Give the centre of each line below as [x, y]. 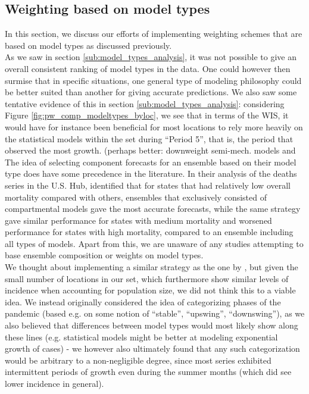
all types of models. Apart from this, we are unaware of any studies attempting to [154, 243]
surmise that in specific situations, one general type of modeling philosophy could [153, 80]
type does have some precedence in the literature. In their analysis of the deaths [151, 173]
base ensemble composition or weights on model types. [104, 255]
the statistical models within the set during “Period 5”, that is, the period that [149, 138]
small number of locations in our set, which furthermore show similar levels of [147, 278]
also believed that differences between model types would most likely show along [152, 325]
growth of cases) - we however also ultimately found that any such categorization [152, 348]
